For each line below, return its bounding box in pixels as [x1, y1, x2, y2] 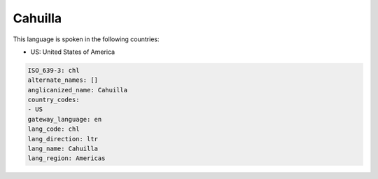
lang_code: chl [27, 125, 80, 133]
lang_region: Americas [27, 155, 106, 162]
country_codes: [27, 96, 80, 104]
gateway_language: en [27, 115, 102, 123]
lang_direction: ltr [27, 135, 98, 143]
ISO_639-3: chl [27, 66, 80, 74]
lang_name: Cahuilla [27, 145, 98, 153]
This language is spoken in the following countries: [13, 35, 160, 43]
